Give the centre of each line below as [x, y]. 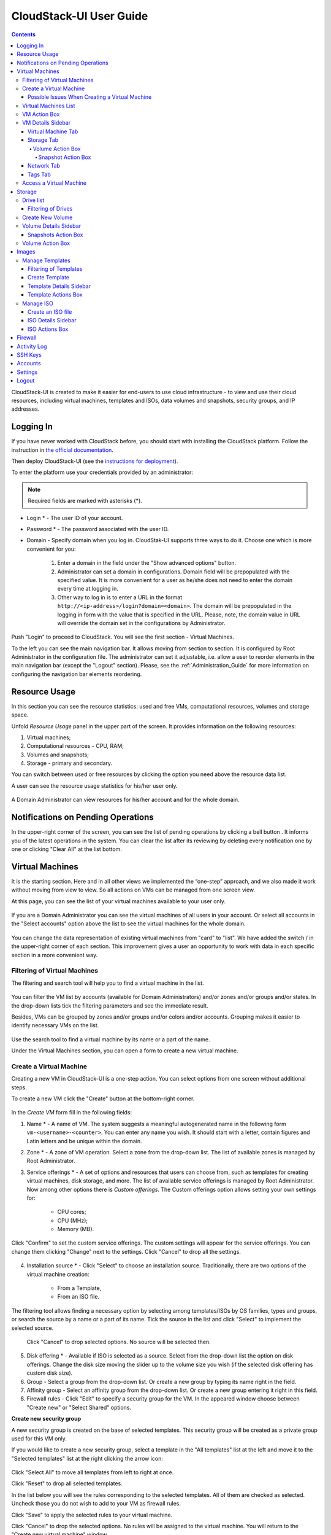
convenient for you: [51, 549]
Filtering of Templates [55, 269]
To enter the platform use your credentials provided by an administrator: [102, 472]
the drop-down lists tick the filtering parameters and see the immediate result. [110, 1005]
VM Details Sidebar [47, 123]
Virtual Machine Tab [53, 131]
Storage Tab [43, 140]
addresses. [25, 409]
